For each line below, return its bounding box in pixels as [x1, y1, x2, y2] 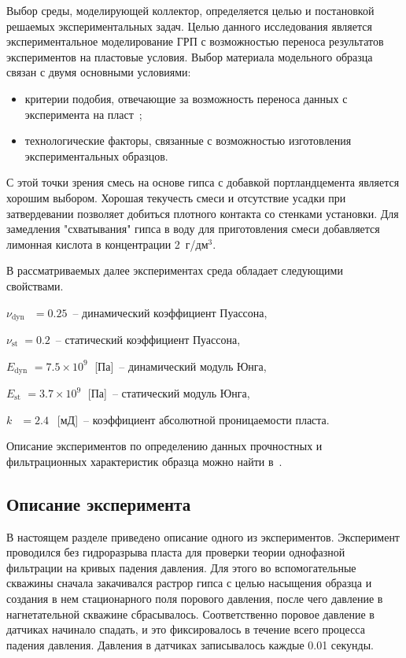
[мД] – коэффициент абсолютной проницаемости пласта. [57, 411, 330, 427]
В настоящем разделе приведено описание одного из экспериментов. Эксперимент [6, 528, 400, 545]
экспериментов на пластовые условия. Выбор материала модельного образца [6, 48, 373, 65]
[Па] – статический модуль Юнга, [87, 385, 250, 401]
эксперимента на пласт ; [24, 105, 142, 122]
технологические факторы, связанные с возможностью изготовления [24, 132, 352, 149]
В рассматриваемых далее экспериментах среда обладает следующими [6, 262, 343, 279]
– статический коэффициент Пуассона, [55, 331, 241, 347]
